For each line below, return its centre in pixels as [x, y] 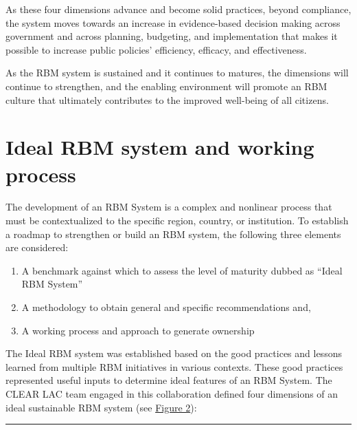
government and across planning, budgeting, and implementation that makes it [172, 36]
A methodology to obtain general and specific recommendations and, [166, 307]
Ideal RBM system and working [160, 147]
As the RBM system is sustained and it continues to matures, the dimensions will [177, 73]
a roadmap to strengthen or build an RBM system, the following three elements [173, 234]
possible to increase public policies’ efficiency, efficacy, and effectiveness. [156, 49]
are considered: [37, 247]
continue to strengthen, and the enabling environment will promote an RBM [166, 86]
